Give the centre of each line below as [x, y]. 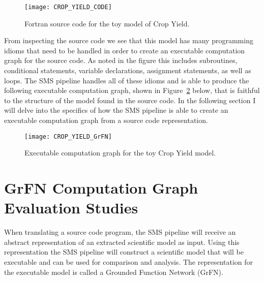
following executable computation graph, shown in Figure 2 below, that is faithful [132, 90]
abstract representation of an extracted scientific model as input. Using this [122, 242]
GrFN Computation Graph [101, 188]
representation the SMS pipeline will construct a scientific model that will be [124, 252]
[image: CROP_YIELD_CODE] [68, 7]
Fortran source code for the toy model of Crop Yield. [107, 23]
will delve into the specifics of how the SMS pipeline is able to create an [116, 110]
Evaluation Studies [71, 208]
